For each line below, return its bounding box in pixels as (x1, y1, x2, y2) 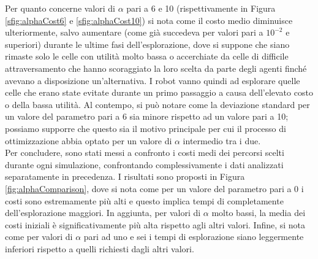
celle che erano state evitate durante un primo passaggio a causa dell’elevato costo (5, 86, 313, 99)
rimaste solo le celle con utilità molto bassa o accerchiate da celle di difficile (5, 50, 289, 63)
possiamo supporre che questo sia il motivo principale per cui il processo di (5, 122, 286, 134)
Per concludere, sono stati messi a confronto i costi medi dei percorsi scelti (5, 146, 284, 159)
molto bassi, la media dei (211, 206, 306, 219)
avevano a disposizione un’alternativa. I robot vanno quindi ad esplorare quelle (5, 74, 300, 87)
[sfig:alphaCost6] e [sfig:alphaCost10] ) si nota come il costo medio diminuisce (5, 14, 293, 26)
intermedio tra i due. (183, 134, 261, 147)
